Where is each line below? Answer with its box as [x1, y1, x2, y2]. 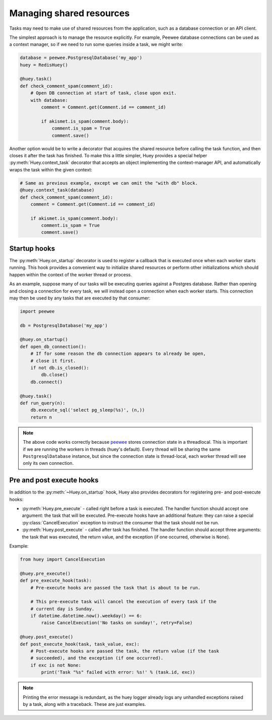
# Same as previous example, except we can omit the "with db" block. [20, 180, 198, 186]
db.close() [41, 372, 68, 378]
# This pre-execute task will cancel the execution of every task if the [30, 599, 217, 605]
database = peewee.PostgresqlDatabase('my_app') [20, 55, 143, 61]
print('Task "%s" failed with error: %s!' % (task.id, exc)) [41, 670, 195, 675]
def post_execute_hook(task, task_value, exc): [20, 641, 140, 647]
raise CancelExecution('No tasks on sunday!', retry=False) [41, 620, 193, 626]
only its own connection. [23, 460, 74, 466]
